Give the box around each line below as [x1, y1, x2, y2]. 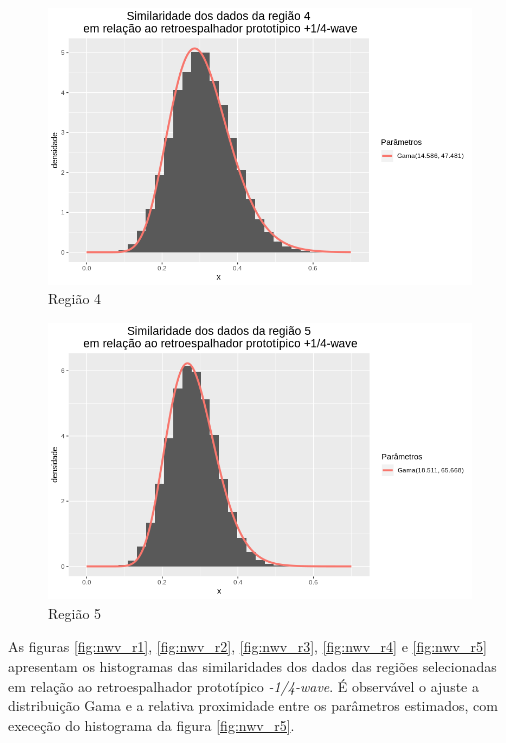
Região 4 [48, 288, 102, 309]
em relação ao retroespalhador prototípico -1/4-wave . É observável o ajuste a [8, 675, 479, 696]
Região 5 [48, 602, 102, 623]
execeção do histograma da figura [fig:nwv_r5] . [8, 714, 295, 735]
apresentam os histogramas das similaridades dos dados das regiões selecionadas [8, 656, 497, 676]
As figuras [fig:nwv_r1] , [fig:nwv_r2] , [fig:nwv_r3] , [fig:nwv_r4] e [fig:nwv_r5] [8, 636, 487, 657]
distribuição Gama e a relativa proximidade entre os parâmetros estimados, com [8, 695, 498, 716]
